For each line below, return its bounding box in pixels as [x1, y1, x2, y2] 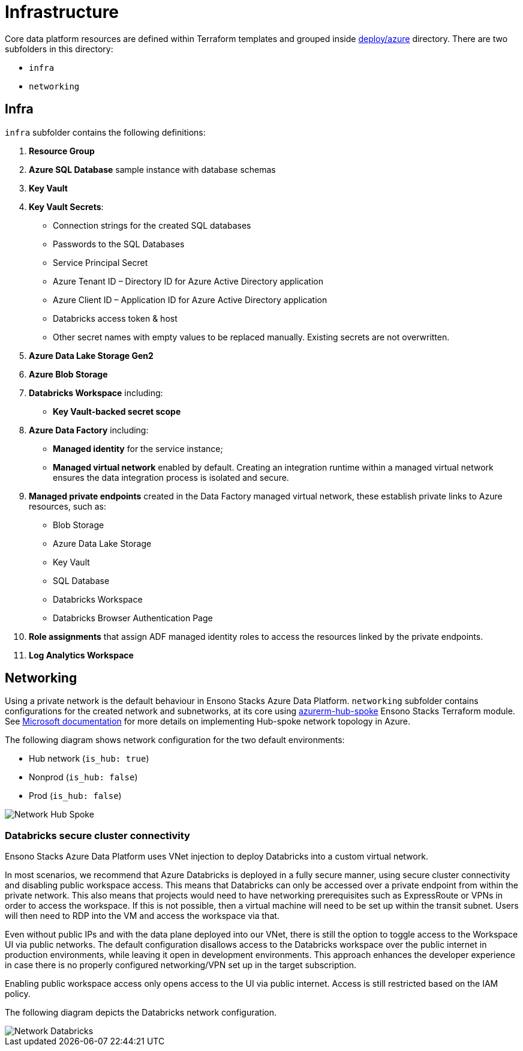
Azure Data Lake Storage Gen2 [29, 350, 154, 361]
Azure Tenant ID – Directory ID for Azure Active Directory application [53, 276, 323, 286]
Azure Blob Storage [29, 369, 108, 379]
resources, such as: [29, 501, 106, 511]
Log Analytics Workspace [29, 649, 134, 660]
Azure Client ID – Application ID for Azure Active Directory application [53, 294, 327, 305]
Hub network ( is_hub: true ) [29, 753, 149, 764]
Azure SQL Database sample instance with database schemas [29, 164, 276, 175]
